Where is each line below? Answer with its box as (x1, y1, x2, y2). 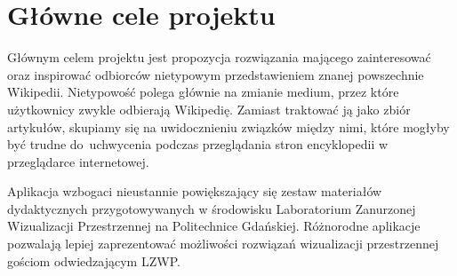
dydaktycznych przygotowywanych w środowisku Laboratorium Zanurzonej (7, 199, 416, 217)
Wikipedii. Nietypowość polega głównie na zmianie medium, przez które (7, 83, 399, 101)
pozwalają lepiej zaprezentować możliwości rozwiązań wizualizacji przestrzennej (7, 234, 439, 253)
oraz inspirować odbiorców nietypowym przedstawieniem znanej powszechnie (7, 65, 424, 83)
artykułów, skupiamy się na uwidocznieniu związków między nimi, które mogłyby (7, 117, 450, 136)
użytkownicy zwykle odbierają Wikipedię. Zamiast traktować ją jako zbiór (7, 99, 411, 118)
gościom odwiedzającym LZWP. (7, 251, 180, 270)
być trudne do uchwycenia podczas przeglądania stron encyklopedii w (7, 135, 389, 154)
